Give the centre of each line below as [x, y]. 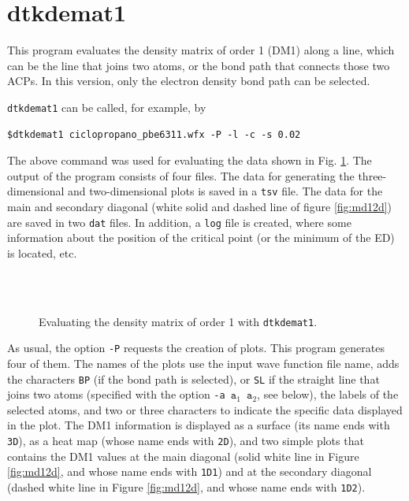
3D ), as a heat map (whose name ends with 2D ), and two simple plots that [186, 441]
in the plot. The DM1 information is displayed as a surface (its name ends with [199, 425]
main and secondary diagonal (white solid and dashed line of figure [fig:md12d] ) [200, 206]
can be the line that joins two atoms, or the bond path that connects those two [199, 65]
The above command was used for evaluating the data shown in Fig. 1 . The [190, 160]
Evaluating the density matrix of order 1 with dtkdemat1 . [178, 321]
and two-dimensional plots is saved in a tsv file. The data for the [225, 191]
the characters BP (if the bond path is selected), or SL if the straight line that [193, 379]
